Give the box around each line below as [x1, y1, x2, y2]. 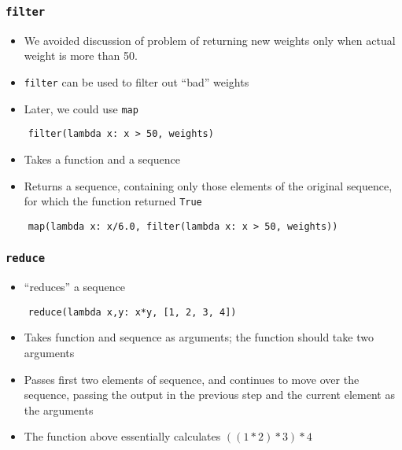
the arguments [24, 401, 94, 418]
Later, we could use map [24, 100, 138, 116]
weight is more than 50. [24, 47, 138, 64]
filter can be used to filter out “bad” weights [24, 73, 249, 90]
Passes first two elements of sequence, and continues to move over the [24, 371, 360, 387]
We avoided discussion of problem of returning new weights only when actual [24, 31, 396, 48]
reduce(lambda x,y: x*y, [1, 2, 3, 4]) [28, 306, 237, 318]
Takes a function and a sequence [24, 150, 180, 167]
